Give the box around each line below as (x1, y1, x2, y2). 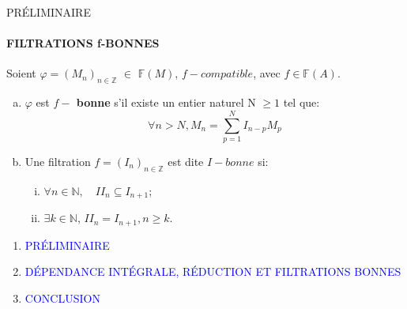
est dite (168, 153, 204, 169)
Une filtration (24, 153, 91, 169)
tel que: (283, 94, 320, 111)
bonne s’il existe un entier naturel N (76, 94, 256, 111)
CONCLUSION (24, 289, 100, 306)
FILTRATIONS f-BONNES (6, 35, 160, 51)
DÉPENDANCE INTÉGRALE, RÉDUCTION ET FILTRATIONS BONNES (24, 263, 401, 280)
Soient (6, 65, 36, 81)
